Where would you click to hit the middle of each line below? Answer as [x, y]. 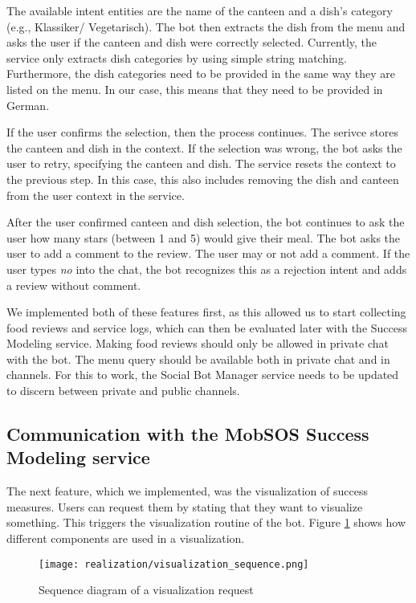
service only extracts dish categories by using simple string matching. [177, 57]
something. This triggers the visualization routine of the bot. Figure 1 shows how [206, 522]
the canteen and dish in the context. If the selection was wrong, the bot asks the [204, 147]
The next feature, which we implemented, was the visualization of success [187, 491]
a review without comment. [74, 285]
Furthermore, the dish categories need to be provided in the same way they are [201, 73]
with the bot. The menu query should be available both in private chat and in [198, 359]
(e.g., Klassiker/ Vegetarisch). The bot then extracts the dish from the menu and [206, 26]
